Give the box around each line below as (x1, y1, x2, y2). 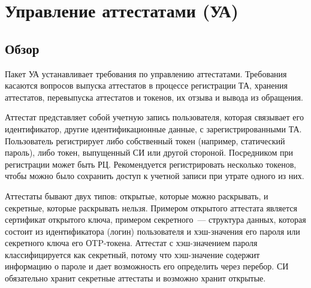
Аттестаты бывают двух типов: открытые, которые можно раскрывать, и (5, 189, 268, 202)
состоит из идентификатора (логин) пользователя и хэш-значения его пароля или (5, 225, 300, 237)
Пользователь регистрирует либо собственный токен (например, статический (5, 134, 285, 147)
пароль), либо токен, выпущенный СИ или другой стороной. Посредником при (5, 146, 293, 159)
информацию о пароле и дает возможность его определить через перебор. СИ (5, 260, 289, 272)
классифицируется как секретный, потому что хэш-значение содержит (5, 248, 260, 260)
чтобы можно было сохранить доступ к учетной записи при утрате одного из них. (5, 169, 304, 182)
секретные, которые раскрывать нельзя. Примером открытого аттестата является (5, 201, 297, 214)
